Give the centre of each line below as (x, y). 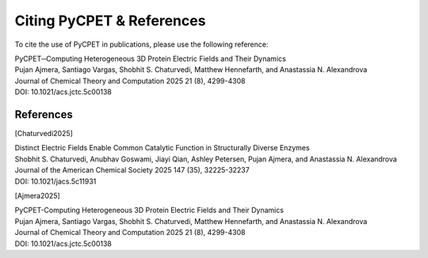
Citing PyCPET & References (110, 21)
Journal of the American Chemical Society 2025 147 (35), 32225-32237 (132, 170)
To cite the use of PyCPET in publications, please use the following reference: (141, 44)
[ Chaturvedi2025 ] (44, 134)
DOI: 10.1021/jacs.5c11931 (55, 181)
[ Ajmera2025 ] (38, 195)
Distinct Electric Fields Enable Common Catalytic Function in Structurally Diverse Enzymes (162, 148)
